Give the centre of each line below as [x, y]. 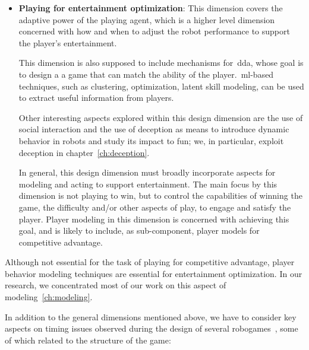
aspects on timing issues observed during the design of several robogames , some [152, 328]
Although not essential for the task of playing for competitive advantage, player [150, 262]
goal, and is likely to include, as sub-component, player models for [139, 230]
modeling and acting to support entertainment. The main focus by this [148, 184]
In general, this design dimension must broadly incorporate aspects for [147, 172]
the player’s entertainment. [68, 42]
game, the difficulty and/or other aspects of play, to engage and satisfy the [155, 207]
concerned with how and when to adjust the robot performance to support [154, 31]
